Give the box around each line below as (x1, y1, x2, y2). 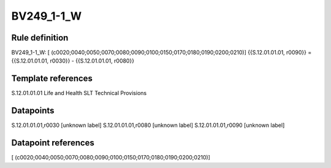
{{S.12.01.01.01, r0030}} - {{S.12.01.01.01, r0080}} (11, 57, 135, 64)
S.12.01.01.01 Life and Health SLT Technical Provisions (11, 90, 147, 97)
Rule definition (11, 32, 69, 43)
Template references (11, 74, 93, 84)
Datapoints (11, 105, 55, 116)
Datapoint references (11, 138, 95, 148)
